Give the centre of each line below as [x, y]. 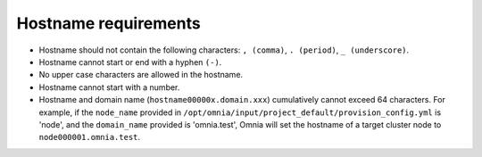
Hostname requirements [108, 23]
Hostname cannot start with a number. [109, 87]
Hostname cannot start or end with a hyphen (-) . [130, 62]
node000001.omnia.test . [90, 137]
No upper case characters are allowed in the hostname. [141, 75]
